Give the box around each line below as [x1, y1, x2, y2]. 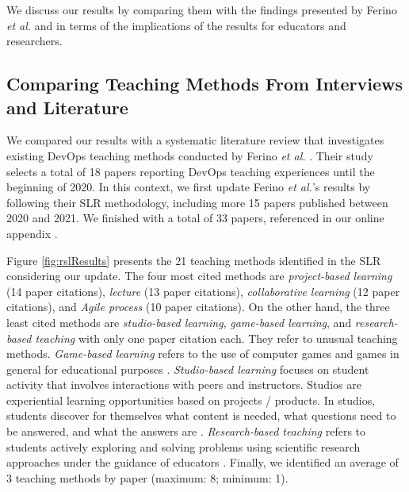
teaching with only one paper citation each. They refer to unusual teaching [35, 329, 398, 346]
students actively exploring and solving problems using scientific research [6, 438, 361, 455]
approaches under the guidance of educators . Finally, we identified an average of [6, 454, 399, 471]
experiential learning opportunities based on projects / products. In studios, [6, 391, 376, 408]
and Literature [6, 94, 128, 119]
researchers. [6, 33, 63, 49]
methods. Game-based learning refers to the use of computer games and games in [6, 345, 399, 362]
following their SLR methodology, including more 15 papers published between [6, 194, 388, 210]
